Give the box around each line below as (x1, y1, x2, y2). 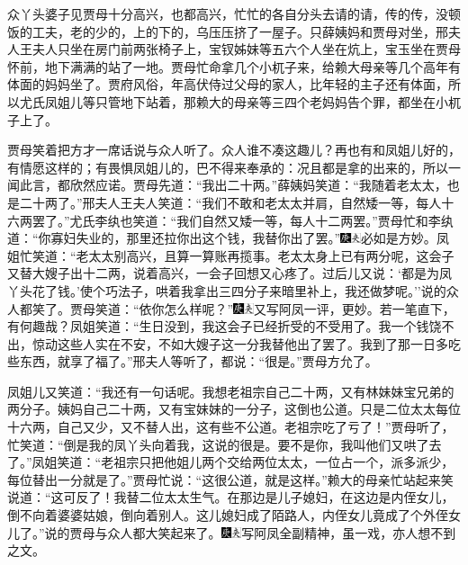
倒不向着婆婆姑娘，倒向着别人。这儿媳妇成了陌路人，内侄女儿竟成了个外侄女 (7, 506, 461, 525)
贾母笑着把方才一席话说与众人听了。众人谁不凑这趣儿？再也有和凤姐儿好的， (7, 140, 461, 159)
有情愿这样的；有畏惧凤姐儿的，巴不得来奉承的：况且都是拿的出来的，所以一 (7, 157, 461, 176)
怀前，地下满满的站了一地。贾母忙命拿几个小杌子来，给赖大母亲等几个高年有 (7, 57, 461, 76)
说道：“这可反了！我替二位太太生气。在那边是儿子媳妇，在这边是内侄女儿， (7, 488, 454, 507)
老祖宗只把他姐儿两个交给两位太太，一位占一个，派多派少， (101, 453, 454, 471)
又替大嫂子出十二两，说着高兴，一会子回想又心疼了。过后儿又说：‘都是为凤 (7, 264, 452, 282)
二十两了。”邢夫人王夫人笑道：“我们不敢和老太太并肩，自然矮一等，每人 (19, 193, 442, 211)
